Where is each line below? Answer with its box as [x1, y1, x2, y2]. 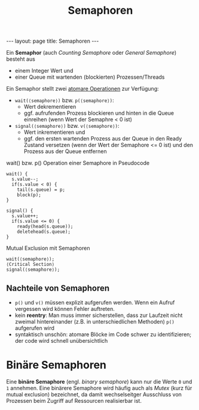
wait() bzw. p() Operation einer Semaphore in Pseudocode [6, 160, 150, 167]
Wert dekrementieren [23, 103, 76, 110]
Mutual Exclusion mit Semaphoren [6, 244, 90, 252]
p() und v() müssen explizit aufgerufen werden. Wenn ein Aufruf [14, 299, 175, 306]
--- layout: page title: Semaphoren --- [6, 37, 99, 45]
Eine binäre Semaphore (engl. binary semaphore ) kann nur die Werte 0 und [6, 378, 192, 385]
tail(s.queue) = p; [17, 187, 66, 193]
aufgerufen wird [14, 325, 55, 331]
